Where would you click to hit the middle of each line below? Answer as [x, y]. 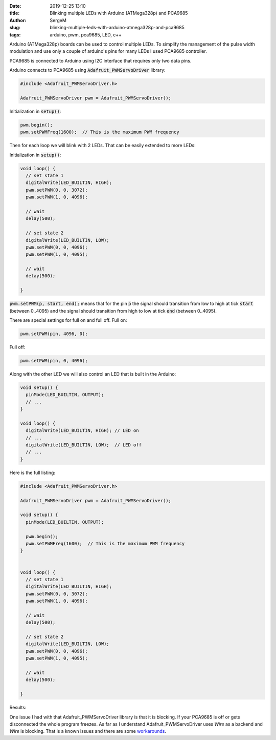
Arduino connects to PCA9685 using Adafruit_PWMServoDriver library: [87, 70]
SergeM [58, 20]
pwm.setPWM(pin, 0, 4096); [54, 361]
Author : [18, 20]
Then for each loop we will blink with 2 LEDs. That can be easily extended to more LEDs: [103, 146]
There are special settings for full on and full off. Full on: [68, 320]
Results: [18, 708]
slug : [15, 28]
